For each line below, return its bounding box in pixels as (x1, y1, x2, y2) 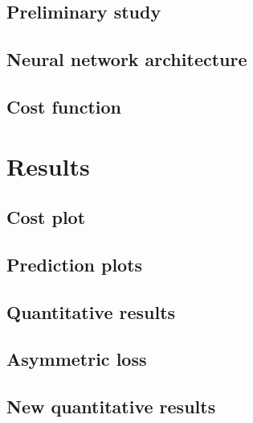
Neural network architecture (6, 47, 247, 72)
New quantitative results (6, 394, 216, 419)
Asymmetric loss (6, 346, 147, 371)
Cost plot (6, 205, 86, 230)
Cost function (6, 93, 122, 118)
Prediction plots (6, 251, 143, 276)
